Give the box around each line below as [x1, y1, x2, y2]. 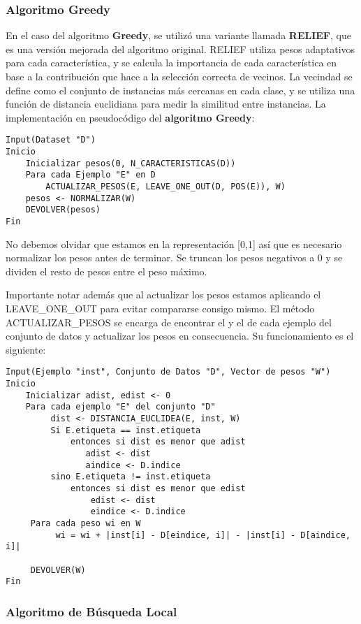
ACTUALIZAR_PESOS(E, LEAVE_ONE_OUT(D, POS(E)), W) [45, 182, 286, 191]
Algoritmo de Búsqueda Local [6, 602, 177, 620]
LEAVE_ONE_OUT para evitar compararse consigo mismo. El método [6, 301, 315, 315]
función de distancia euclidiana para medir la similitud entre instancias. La [6, 96, 326, 111]
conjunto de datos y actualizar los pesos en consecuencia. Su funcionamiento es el [6, 328, 354, 343]
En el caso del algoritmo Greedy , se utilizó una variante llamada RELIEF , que [6, 28, 351, 43]
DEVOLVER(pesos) [25, 205, 101, 215]
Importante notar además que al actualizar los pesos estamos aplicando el [6, 287, 321, 302]
